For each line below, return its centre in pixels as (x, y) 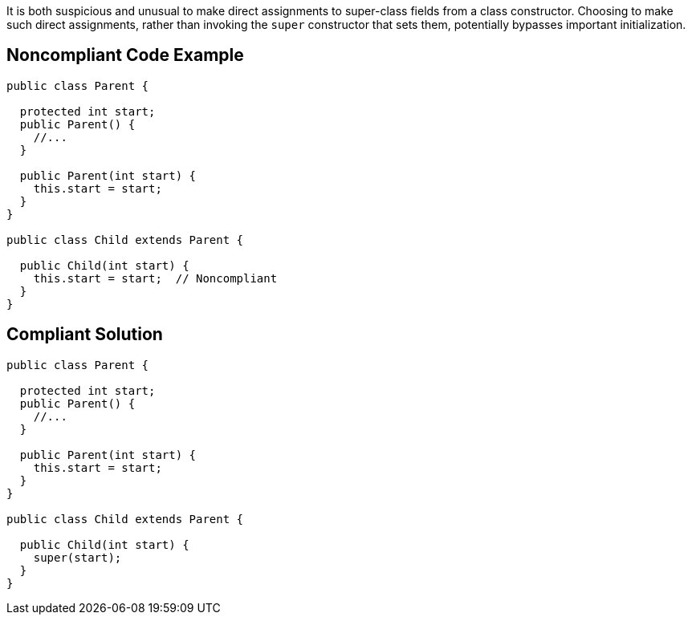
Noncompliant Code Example (125, 55)
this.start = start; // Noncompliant (155, 278)
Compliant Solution (85, 335)
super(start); (77, 557)
